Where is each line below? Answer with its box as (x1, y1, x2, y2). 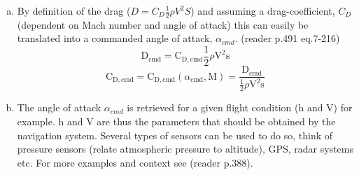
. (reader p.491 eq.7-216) (234, 31, 340, 45)
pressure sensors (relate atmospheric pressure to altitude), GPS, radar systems (17, 141, 353, 156)
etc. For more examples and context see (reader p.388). (17, 155, 253, 169)
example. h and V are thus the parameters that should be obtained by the (17, 113, 336, 128)
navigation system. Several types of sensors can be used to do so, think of (17, 127, 333, 142)
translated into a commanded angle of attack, (17, 31, 213, 45)
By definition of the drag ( (17, 3, 131, 17)
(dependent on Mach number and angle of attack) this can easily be (17, 17, 309, 31)
